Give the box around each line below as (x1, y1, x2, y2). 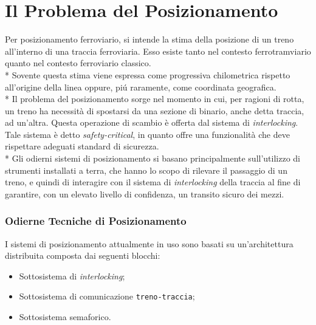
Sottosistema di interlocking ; (19, 269, 125, 282)
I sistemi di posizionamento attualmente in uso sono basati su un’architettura (5, 237, 294, 250)
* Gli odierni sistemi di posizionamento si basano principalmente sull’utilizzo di (5, 152, 300, 165)
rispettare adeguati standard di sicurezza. (5, 140, 159, 152)
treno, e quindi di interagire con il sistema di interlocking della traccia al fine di (5, 176, 301, 188)
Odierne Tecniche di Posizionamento (5, 213, 187, 228)
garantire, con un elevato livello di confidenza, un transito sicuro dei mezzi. (5, 187, 284, 200)
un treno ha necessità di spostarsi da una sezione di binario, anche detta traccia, (5, 104, 304, 117)
